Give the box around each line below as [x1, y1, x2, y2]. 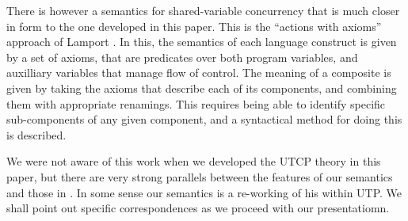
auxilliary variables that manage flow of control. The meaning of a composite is [6, 64, 391, 81]
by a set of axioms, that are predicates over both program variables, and [6, 48, 358, 65]
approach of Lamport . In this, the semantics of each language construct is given [6, 33, 397, 50]
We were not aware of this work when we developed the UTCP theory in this [6, 153, 381, 170]
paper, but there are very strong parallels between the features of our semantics [6, 168, 393, 185]
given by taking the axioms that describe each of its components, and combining [6, 79, 397, 96]
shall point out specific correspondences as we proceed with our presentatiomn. [6, 200, 390, 216]
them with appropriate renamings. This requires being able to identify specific [6, 95, 386, 112]
